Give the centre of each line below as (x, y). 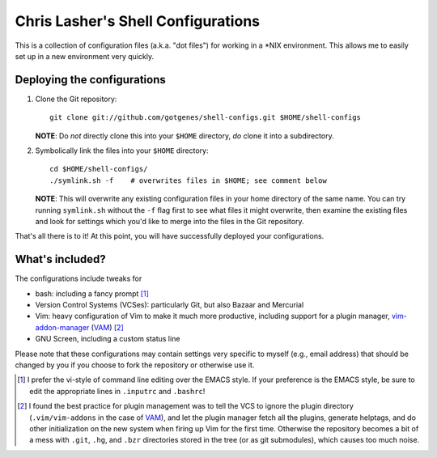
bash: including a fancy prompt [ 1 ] (92, 293)
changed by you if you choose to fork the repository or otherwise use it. (135, 365)
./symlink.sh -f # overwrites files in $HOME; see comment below (188, 180)
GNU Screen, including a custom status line (108, 339)
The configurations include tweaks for (78, 278)
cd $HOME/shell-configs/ (99, 169)
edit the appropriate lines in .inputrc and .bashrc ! (117, 391)
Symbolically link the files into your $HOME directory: (122, 151)
